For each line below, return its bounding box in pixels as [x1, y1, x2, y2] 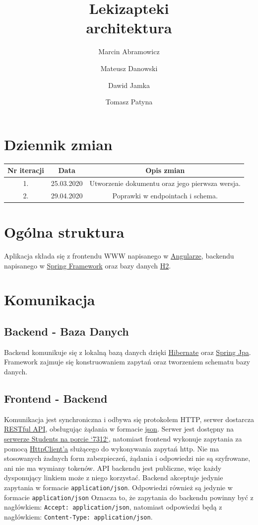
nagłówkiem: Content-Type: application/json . [4, 511, 153, 522]
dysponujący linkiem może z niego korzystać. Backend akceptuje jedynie [4, 472, 223, 483]
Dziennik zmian [4, 134, 113, 154]
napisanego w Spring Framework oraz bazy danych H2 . [4, 260, 171, 270]
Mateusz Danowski [100, 63, 158, 73]
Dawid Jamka [108, 80, 150, 90]
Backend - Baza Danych [4, 323, 129, 339]
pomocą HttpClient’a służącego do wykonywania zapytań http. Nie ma [4, 443, 219, 453]
